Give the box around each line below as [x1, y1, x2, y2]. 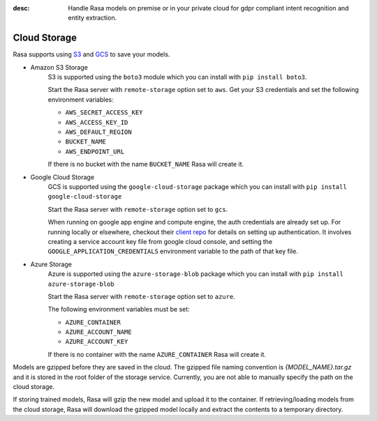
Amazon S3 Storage [30, 63, 89, 71]
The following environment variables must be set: [47, 305, 190, 314]
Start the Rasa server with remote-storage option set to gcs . [47, 205, 228, 213]
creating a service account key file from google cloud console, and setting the [47, 237, 272, 245]
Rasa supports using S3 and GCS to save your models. [13, 50, 170, 59]
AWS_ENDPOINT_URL [65, 147, 125, 155]
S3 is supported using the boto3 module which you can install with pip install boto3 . [47, 73, 307, 82]
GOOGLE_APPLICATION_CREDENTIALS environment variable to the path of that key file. [47, 247, 298, 256]
